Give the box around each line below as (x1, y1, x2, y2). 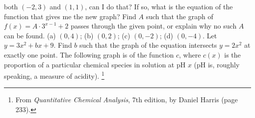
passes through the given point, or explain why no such (71, 21, 237, 31)
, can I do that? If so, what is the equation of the (85, 1, 233, 11)
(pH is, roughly (194, 59, 240, 69)
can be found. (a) (4, 30, 56, 40)
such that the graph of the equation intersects (79, 40, 217, 50)
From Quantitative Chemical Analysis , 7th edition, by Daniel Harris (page (15, 94, 238, 105)
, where (179, 49, 201, 59)
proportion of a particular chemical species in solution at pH (4, 59, 186, 69)
